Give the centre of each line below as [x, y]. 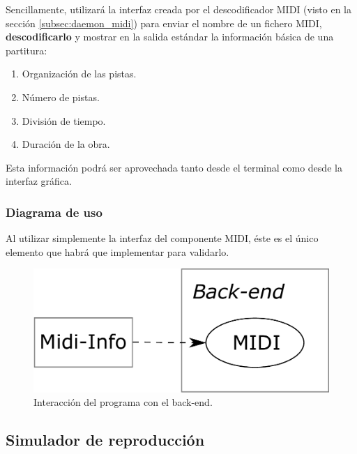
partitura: [26, 50]
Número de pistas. [61, 97]
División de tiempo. [64, 120]
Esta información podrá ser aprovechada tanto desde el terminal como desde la [174, 167]
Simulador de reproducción [105, 440]
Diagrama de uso [54, 212]
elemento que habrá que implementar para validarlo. [117, 251]
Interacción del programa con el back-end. [123, 402]
